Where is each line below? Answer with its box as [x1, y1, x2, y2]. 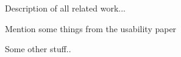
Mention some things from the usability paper [5, 22, 177, 35]
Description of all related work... [5, 2, 126, 14]
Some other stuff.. [5, 42, 71, 55]
